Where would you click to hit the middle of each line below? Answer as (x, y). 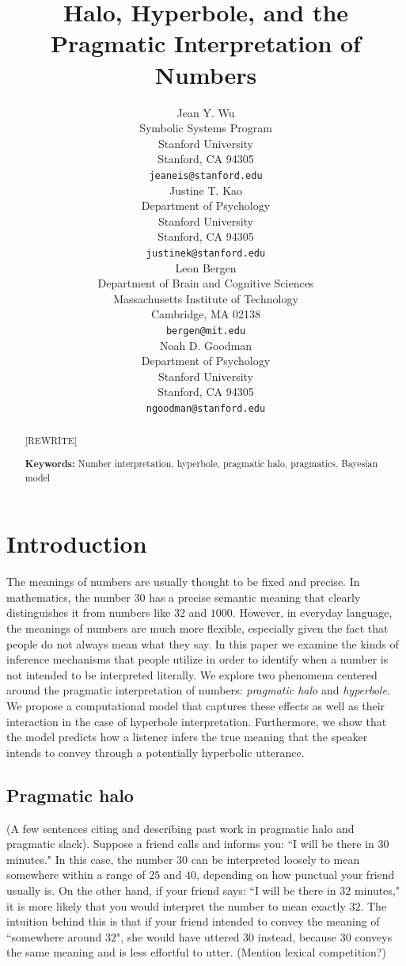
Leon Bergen (206, 267)
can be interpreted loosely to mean (275, 859)
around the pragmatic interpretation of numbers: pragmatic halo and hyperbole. (199, 690)
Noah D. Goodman (206, 345)
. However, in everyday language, (312, 612)
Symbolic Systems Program (206, 128)
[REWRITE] (51, 441)
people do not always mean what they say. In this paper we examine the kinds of (203, 643)
